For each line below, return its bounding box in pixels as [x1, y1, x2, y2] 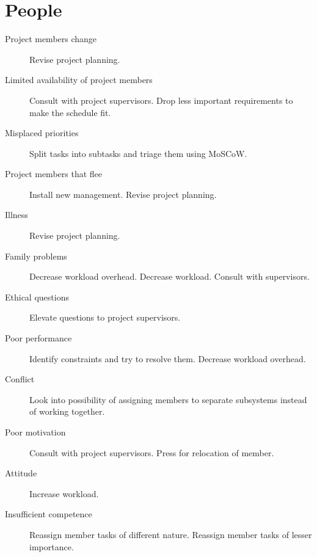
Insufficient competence [5, 508, 92, 520]
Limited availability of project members [5, 73, 153, 86]
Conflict [5, 373, 35, 385]
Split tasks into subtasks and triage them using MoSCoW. [29, 147, 247, 159]
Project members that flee [5, 167, 102, 180]
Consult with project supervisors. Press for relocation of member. [29, 446, 274, 459]
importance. [29, 540, 74, 553]
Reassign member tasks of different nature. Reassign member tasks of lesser [29, 528, 312, 541]
